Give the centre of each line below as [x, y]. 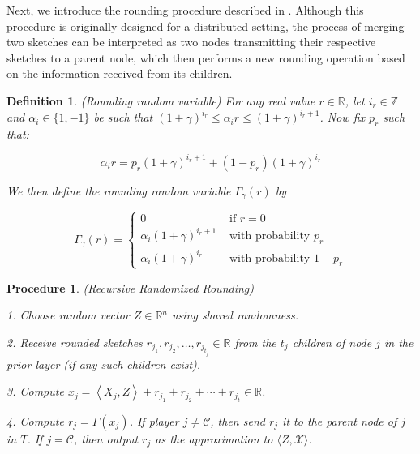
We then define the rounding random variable [119, 190]
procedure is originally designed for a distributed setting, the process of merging [206, 26]
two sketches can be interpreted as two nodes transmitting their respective [191, 42]
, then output [106, 438]
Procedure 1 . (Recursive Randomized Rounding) [130, 287]
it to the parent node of [340, 420]
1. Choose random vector [68, 315]
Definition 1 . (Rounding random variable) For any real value [161, 100]
